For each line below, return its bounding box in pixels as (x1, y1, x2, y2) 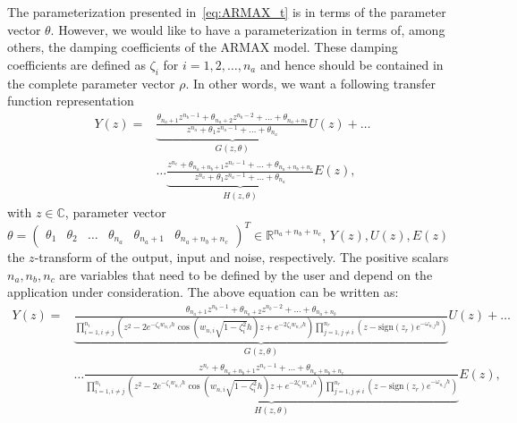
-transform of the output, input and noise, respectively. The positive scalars (34, 248, 449, 266)
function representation (7, 91, 134, 110)
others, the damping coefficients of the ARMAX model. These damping (7, 38, 398, 56)
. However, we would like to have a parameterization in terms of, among (50, 20, 445, 38)
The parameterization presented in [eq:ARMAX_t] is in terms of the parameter (7, 3, 446, 21)
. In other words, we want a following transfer (185, 73, 436, 92)
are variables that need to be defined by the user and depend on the (59, 265, 433, 283)
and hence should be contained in (259, 55, 444, 73)
